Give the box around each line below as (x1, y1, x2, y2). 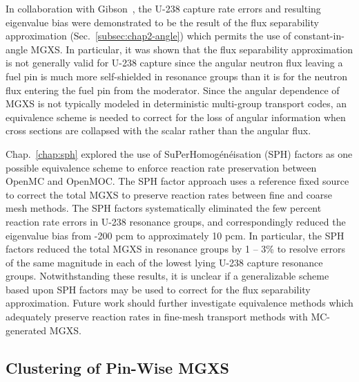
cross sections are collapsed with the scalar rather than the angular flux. (6, 123, 311, 138)
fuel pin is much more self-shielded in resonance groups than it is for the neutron (6, 69, 347, 83)
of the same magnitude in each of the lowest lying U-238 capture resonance (6, 255, 323, 269)
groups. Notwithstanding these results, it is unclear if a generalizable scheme (6, 269, 329, 283)
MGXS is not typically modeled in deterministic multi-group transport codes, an (6, 96, 347, 111)
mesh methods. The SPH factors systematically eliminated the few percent (6, 201, 322, 215)
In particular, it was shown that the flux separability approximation (66, 42, 353, 56)
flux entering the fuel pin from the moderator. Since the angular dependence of (6, 82, 340, 97)
